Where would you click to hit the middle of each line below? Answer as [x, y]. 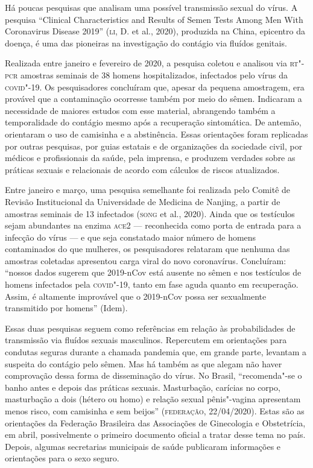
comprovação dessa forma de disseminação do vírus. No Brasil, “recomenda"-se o [153, 375]
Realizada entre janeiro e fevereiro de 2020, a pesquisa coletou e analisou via [146, 63]
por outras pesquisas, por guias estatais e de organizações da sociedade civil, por [154, 146]
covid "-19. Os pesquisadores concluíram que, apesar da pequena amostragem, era [155, 87]
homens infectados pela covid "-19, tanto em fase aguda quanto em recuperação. [152, 284]
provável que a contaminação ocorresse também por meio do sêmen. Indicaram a [153, 99]
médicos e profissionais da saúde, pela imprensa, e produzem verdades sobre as [150, 158]
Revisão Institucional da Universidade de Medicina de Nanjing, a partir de [143, 201]
